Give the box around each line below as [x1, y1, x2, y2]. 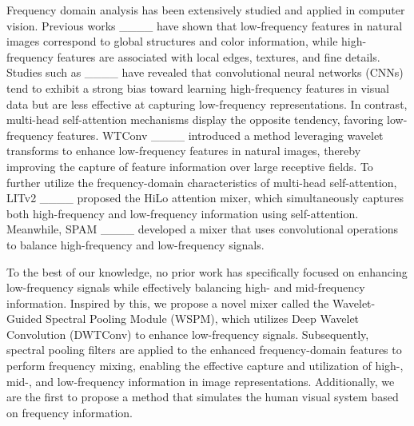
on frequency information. [6, 404, 133, 420]
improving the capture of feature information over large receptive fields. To [6, 157, 373, 174]
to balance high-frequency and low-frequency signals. [6, 236, 265, 253]
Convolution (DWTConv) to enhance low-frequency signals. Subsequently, [6, 325, 369, 342]
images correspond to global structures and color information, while [6, 33, 338, 50]
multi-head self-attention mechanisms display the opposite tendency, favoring [6, 111, 384, 128]
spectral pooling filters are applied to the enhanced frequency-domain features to [6, 341, 402, 358]
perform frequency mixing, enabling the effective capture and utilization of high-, [6, 357, 404, 374]
